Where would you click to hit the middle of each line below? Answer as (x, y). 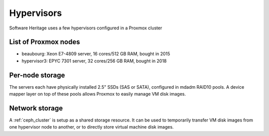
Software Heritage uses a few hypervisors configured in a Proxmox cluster (86, 28)
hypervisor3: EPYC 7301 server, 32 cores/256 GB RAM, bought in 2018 (94, 61)
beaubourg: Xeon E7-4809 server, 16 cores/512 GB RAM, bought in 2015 (96, 54)
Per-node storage (37, 75)
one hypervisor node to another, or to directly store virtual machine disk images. (91, 127)
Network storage (36, 108)
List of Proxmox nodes (45, 42)
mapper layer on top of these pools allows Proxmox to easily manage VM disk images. (98, 94)
